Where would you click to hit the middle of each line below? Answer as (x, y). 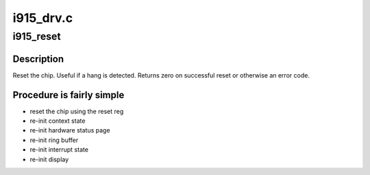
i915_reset (37, 36)
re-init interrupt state (59, 150)
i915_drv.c (43, 18)
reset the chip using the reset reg (77, 111)
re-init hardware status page (70, 130)
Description (38, 59)
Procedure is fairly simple (69, 95)
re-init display (49, 159)
